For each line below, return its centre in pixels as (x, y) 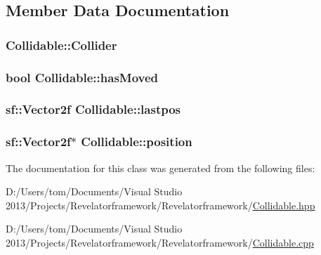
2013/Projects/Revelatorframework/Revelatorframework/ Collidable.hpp (160, 205)
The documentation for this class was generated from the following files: (160, 168)
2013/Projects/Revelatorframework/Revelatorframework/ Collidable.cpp (160, 242)
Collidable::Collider (61, 45)
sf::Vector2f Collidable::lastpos (93, 109)
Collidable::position (137, 142)
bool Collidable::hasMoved (82, 77)
